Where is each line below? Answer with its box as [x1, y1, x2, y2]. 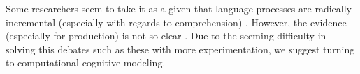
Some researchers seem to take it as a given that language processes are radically [6, 1, 352, 15]
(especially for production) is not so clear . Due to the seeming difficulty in [6, 28, 326, 43]
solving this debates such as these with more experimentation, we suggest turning [6, 41, 355, 56]
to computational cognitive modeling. [6, 55, 166, 70]
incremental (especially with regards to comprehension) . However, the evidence [6, 15, 347, 29]
